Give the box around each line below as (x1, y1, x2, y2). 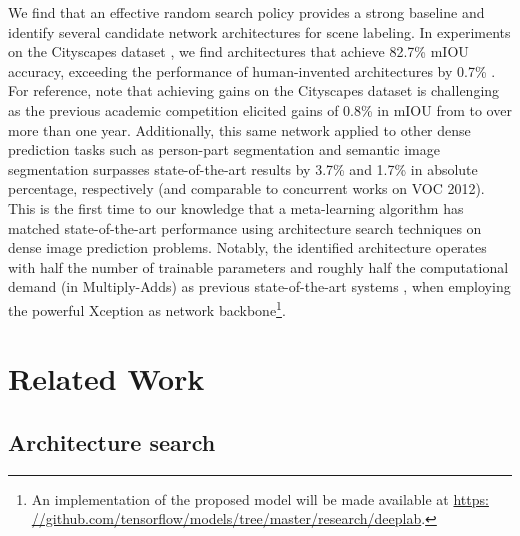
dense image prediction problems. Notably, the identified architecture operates (8, 237, 487, 258)
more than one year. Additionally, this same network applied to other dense (8, 119, 471, 140)
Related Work (8, 358, 205, 399)
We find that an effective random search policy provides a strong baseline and (8, 2, 485, 22)
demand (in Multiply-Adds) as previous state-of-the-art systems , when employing (8, 276, 511, 297)
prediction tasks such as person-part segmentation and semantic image (8, 139, 440, 160)
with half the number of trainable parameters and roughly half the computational (8, 256, 509, 277)
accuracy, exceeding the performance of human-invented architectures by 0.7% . (8, 60, 496, 81)
